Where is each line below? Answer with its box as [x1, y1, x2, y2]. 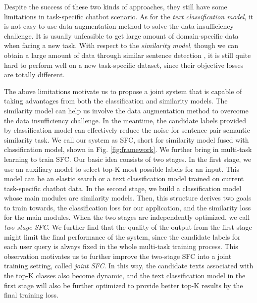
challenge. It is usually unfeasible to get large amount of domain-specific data [4, 30, 239, 41]
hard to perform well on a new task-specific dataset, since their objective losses [4, 59, 244, 70]
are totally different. [4, 69, 65, 80]
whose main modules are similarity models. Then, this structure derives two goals [4, 193, 252, 203]
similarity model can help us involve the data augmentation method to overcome [4, 105, 249, 115]
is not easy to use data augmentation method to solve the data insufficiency [4, 21, 234, 31]
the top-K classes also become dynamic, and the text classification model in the [4, 270, 246, 281]
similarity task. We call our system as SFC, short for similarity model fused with [4, 134, 249, 145]
